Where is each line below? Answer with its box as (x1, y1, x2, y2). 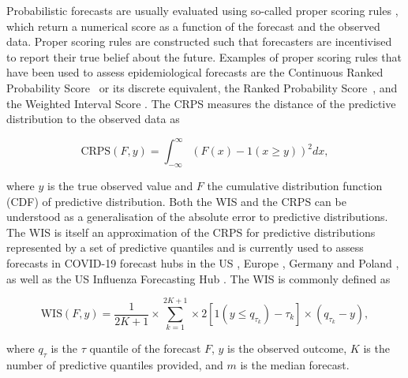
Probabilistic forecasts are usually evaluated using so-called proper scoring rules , (6, 2, 399, 18)
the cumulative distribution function (207, 178, 383, 194)
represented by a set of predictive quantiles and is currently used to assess (6, 239, 364, 256)
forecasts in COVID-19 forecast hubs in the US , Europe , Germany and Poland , (6, 255, 399, 271)
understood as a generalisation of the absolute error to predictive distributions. (6, 208, 388, 225)
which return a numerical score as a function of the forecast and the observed (6, 17, 380, 34)
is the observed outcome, (227, 340, 347, 357)
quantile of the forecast (89, 340, 201, 357)
